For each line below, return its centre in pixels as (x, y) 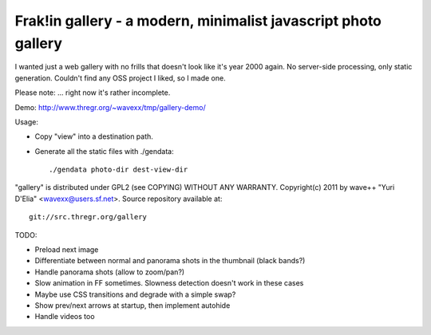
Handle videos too (65, 317)
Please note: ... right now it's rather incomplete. (93, 93)
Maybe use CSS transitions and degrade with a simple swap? (135, 294)
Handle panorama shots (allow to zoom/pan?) (110, 272)
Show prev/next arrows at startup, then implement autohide (132, 305)
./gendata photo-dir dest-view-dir (119, 170)
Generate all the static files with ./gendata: (105, 151)
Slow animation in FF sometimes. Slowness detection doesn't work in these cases (169, 283)
